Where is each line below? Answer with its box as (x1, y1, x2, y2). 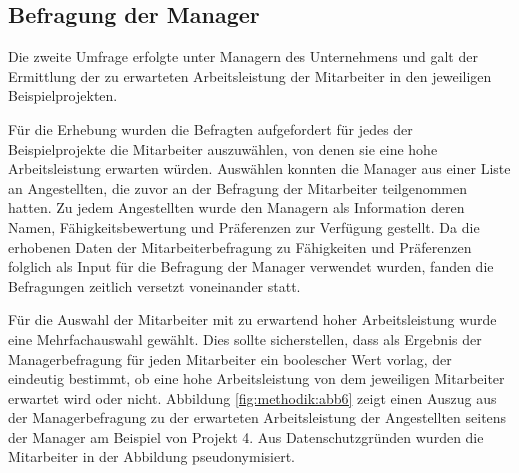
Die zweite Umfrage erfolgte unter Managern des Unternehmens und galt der (8, 46, 478, 67)
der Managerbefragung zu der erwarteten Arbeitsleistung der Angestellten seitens (8, 407, 507, 428)
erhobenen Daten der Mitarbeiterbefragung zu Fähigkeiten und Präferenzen (8, 236, 472, 257)
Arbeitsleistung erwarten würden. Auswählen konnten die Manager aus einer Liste (8, 158, 511, 179)
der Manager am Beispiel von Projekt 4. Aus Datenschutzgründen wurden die (8, 426, 484, 447)
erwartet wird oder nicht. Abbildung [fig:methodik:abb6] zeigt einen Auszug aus (8, 387, 497, 408)
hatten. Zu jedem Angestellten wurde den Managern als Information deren (8, 197, 465, 218)
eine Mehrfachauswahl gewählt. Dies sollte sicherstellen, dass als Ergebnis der (8, 328, 482, 349)
